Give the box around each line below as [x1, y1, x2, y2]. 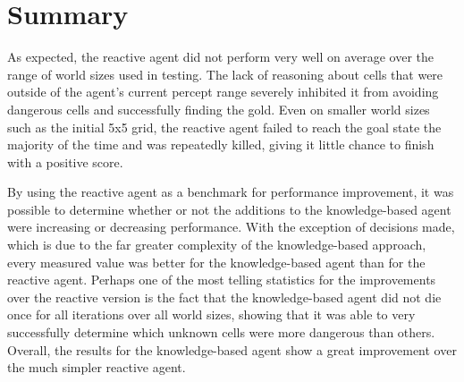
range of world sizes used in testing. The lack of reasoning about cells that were [7, 64, 443, 83]
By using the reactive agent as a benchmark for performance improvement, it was [7, 183, 454, 201]
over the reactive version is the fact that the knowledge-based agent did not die [7, 287, 442, 306]
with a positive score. [7, 152, 123, 171]
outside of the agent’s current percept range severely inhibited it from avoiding [7, 82, 439, 101]
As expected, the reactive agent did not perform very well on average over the [7, 47, 434, 66]
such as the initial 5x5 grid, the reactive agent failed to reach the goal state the [7, 117, 442, 136]
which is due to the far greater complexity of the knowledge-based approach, [7, 235, 426, 254]
